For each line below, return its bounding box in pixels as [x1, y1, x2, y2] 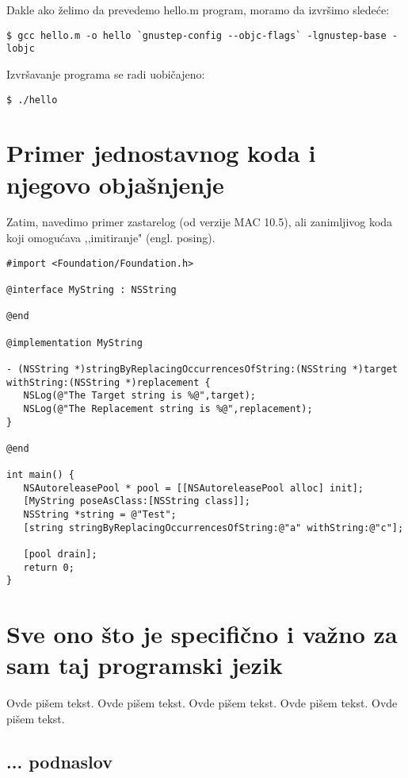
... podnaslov [6, 749, 112, 773]
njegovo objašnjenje [6, 168, 224, 200]
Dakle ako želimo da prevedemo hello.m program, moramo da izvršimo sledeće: [6, 2, 390, 17]
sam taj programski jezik [6, 649, 283, 681]
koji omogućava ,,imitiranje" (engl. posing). [6, 229, 215, 246]
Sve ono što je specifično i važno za [6, 618, 398, 650]
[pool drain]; [23, 549, 97, 560]
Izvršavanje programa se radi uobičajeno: [6, 65, 205, 82]
